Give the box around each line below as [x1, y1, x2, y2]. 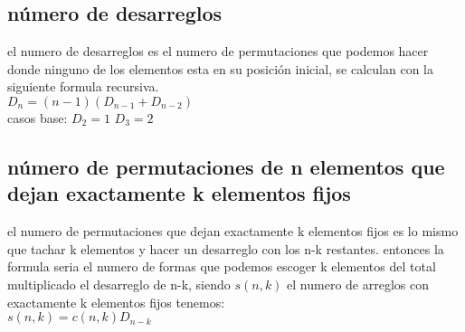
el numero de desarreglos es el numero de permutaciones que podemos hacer [7, 42, 429, 61]
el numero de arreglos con [287, 274, 429, 293]
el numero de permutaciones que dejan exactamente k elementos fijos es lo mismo [7, 222, 459, 241]
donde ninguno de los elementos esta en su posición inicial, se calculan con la [7, 59, 433, 78]
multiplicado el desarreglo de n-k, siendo [7, 274, 231, 293]
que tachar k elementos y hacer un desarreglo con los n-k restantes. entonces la [7, 239, 444, 258]
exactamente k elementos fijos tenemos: [7, 292, 225, 311]
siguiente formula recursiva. [7, 77, 159, 96]
